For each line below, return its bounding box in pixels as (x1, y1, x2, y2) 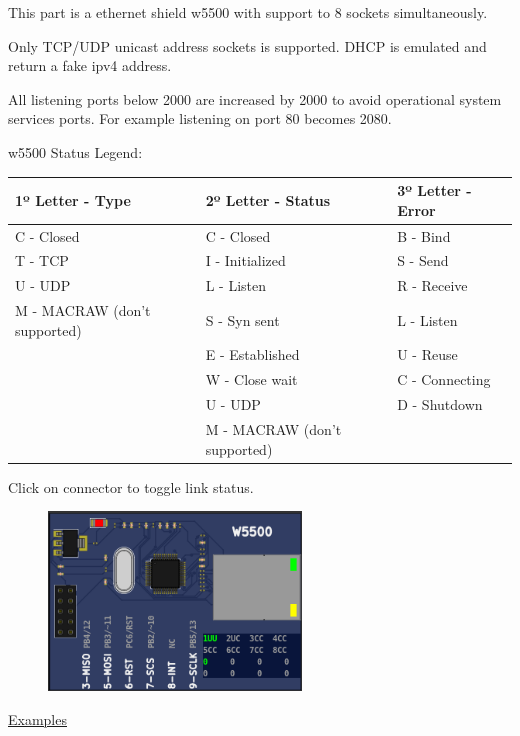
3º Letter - (397, 180, 472, 201)
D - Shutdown (397, 394, 483, 415)
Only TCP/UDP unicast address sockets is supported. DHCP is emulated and (8, 35, 487, 56)
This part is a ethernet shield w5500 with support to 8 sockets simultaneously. (8, 2, 488, 22)
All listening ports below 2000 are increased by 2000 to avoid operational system (8, 88, 502, 109)
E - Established (205, 344, 300, 365)
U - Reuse (397, 344, 458, 365)
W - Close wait (205, 369, 298, 390)
